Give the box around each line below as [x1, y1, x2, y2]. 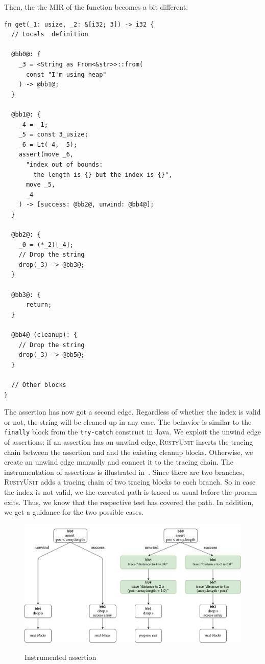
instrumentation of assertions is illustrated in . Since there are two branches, [4, 466, 245, 477]
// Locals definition [11, 31, 88, 38]
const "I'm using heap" [26, 71, 107, 78]
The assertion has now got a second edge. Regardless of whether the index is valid [4, 406, 261, 417]
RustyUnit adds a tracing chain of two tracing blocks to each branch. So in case [4, 476, 256, 487]
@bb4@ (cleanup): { [11, 331, 78, 338]
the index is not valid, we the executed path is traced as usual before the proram [4, 486, 257, 497]
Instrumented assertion [25, 651, 97, 662]
